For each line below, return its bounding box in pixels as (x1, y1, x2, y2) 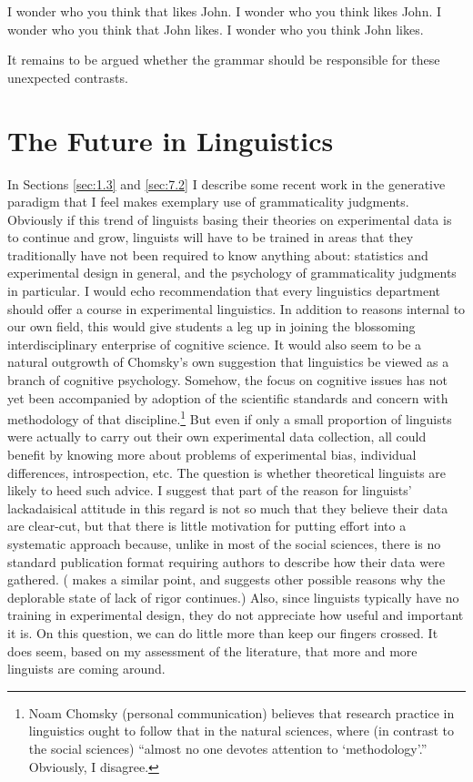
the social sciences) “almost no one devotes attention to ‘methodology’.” (28, 738, 428, 757)
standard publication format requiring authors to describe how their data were (7, 552, 445, 571)
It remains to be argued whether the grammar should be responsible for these (7, 50, 440, 69)
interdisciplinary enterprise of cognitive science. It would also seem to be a (7, 334, 422, 353)
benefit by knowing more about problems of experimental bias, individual (7, 445, 417, 464)
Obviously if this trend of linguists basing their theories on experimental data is (7, 209, 452, 229)
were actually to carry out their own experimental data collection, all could (7, 427, 427, 446)
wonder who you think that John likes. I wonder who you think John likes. (7, 19, 424, 38)
